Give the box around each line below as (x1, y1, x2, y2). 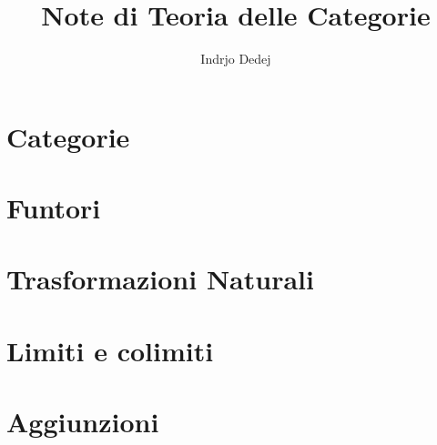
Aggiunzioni (6, 403, 159, 440)
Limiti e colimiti (6, 331, 214, 369)
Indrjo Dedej (200, 49, 271, 68)
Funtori (6, 189, 101, 227)
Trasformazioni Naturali (6, 260, 314, 298)
